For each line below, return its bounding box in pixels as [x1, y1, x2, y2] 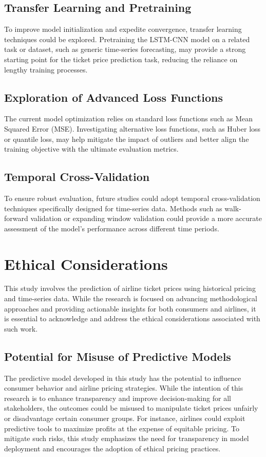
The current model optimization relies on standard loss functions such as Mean [4, 113, 253, 124]
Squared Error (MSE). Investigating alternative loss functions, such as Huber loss [4, 123, 261, 134]
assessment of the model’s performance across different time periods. [4, 223, 219, 233]
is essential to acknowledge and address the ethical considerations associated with [4, 313, 260, 324]
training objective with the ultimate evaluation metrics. [4, 143, 179, 154]
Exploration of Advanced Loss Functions [4, 89, 223, 105]
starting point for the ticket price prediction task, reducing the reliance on [4, 53, 238, 64]
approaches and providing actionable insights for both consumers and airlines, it [4, 303, 256, 314]
